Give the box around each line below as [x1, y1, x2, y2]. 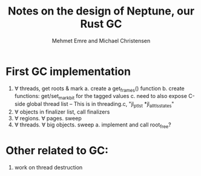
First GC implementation [5, 65, 131, 78]
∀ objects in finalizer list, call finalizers [14, 108, 110, 116]
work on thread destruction [14, 163, 83, 171]
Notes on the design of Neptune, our [7, 4, 195, 18]
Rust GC [80, 17, 122, 31]
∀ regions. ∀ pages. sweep [14, 115, 82, 122]
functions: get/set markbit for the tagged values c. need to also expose [14, 93, 187, 101]
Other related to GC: [5, 144, 109, 158]
